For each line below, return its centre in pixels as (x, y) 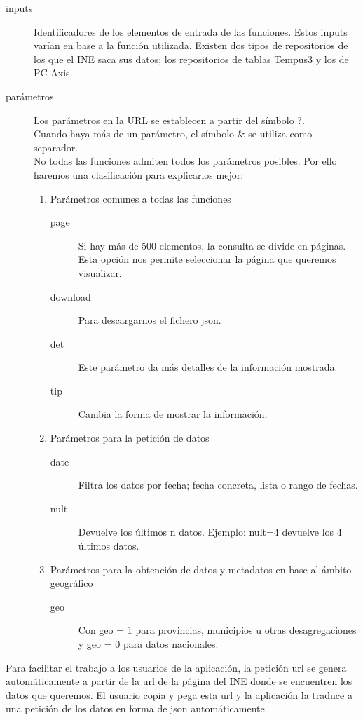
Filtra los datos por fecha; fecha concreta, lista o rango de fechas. (218, 485)
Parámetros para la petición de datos (130, 438)
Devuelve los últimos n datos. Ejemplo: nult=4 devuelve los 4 (210, 532)
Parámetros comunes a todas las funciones (141, 198)
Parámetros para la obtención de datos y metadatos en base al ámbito (201, 569)
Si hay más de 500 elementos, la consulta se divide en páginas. (212, 245)
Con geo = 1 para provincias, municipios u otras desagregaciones (217, 630)
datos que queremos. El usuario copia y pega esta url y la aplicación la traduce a (179, 694)
